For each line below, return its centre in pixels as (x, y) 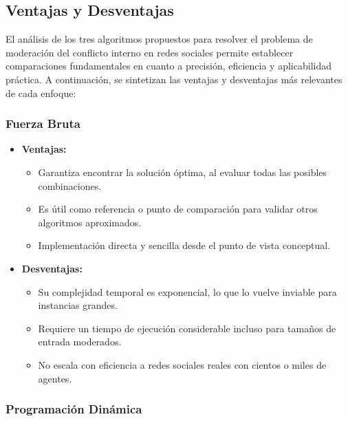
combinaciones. (70, 185)
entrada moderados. (80, 342)
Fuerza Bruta (43, 123)
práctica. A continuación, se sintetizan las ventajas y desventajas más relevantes (174, 79)
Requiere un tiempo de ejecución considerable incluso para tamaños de (187, 328)
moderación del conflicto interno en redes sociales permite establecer (150, 52)
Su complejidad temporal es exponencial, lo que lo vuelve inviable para (187, 291)
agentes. (55, 378)
